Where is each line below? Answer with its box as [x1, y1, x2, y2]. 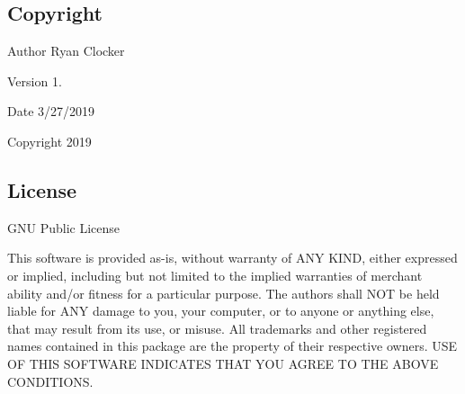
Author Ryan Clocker [7, 41, 125, 60]
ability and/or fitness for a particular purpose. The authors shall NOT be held [7, 283, 440, 302]
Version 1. [7, 71, 62, 90]
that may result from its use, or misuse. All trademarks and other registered [7, 318, 427, 337]
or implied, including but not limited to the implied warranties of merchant [7, 265, 423, 284]
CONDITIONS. [7, 372, 94, 390]
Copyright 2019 [7, 131, 92, 150]
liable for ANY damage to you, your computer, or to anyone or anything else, [7, 301, 434, 320]
